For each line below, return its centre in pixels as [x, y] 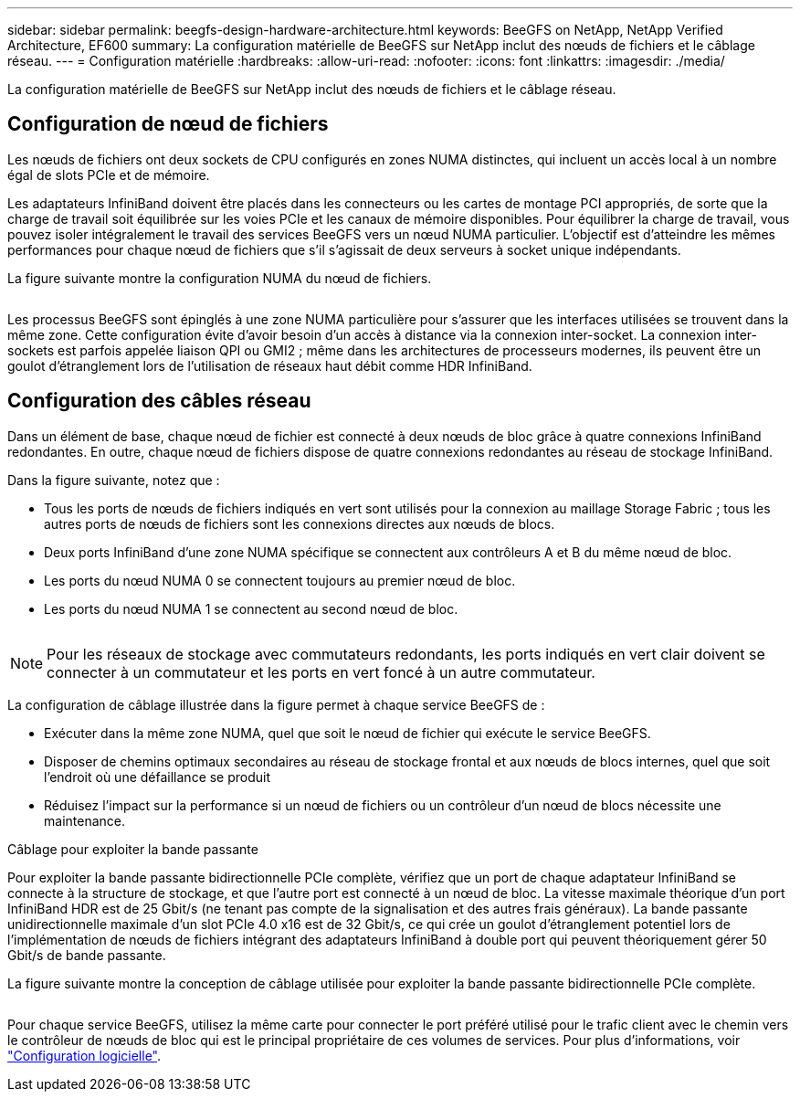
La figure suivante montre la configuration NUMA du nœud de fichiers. [220, 278]
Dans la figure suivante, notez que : [114, 480]
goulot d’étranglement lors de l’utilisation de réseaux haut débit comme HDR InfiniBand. [270, 365]
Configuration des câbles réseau [159, 401]
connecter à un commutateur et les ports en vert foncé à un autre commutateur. [321, 672]
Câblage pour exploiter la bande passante [133, 849]
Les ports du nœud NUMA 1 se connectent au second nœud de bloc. [251, 608]
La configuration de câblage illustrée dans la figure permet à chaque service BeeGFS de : [276, 704]
